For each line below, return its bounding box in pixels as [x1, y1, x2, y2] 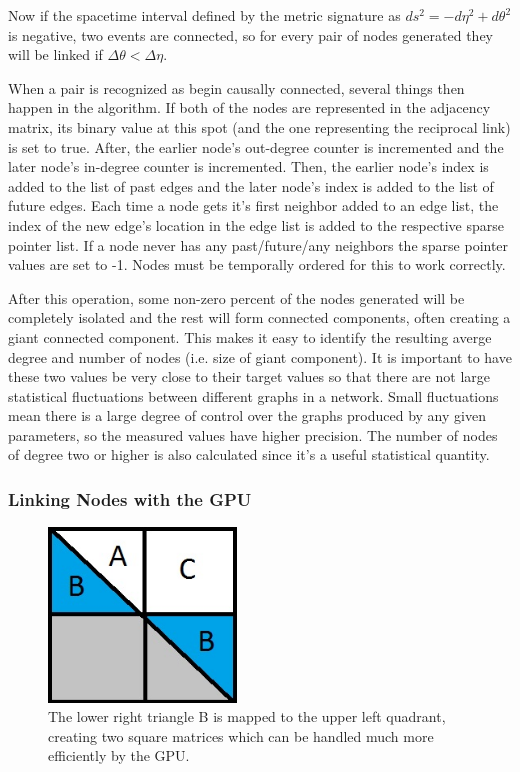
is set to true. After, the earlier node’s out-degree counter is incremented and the [8, 136, 504, 157]
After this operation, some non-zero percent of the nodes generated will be [8, 287, 465, 308]
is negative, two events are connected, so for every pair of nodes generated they [8, 24, 494, 45]
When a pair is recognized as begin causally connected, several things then [8, 77, 465, 98]
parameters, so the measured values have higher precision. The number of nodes [8, 424, 498, 445]
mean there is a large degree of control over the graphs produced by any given [8, 405, 486, 426]
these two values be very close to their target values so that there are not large [8, 366, 490, 387]
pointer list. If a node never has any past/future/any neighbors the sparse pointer [8, 234, 509, 255]
